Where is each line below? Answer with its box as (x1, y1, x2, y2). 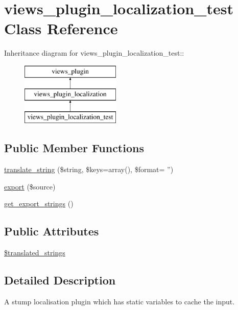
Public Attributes (4, 223, 99, 239)
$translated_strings (4, 247, 65, 258)
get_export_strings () (4, 198, 74, 209)
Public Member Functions (4, 140, 144, 156)
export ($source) (4, 181, 56, 192)
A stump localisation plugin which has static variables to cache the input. (4, 296, 235, 306)
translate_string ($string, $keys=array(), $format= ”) (4, 164, 174, 175)
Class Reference (4, 18, 118, 39)
